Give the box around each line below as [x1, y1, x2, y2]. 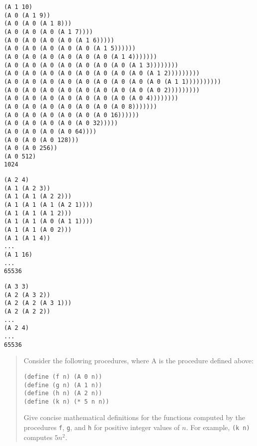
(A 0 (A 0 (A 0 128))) [4, 136, 79, 144]
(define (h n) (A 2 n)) [23, 390, 102, 397]
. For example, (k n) [186, 422, 250, 433]
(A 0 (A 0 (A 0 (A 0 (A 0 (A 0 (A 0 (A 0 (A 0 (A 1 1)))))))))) [4, 78, 221, 85]
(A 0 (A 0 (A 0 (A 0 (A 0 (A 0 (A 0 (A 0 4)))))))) [4, 95, 178, 102]
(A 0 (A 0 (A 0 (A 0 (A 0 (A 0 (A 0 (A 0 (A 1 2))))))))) [4, 70, 200, 77]
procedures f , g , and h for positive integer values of [23, 422, 180, 433]
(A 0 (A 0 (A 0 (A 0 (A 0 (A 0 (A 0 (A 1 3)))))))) [4, 61, 178, 69]
